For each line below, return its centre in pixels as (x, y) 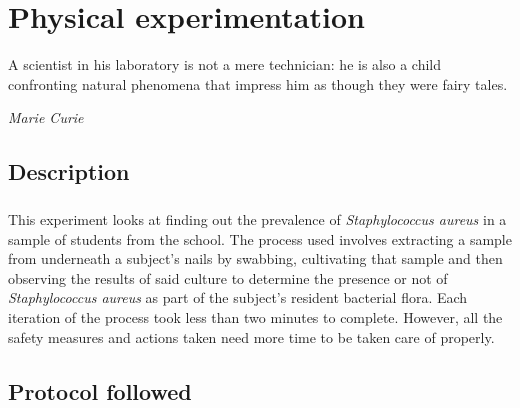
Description (69, 171)
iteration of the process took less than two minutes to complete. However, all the (255, 317)
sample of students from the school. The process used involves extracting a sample (260, 238)
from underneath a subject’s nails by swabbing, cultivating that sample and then (255, 258)
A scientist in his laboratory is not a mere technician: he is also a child (224, 64)
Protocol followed (100, 390)
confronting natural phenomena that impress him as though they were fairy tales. (258, 83)
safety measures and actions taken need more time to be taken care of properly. (251, 336)
